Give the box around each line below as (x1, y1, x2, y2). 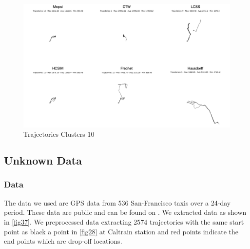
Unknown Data (4, 153, 82, 168)
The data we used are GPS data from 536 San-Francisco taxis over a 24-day (4, 197, 231, 207)
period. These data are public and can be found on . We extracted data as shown (4, 207, 247, 217)
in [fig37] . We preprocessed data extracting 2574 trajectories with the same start (4, 216, 244, 227)
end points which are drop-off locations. (4, 236, 122, 246)
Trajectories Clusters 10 (23, 129, 95, 139)
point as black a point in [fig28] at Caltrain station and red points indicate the (4, 226, 239, 236)
